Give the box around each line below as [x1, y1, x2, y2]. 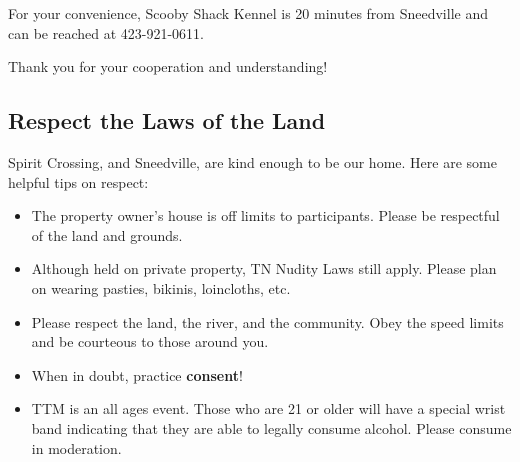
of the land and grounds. [31, 224, 183, 245]
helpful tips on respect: [8, 171, 149, 192]
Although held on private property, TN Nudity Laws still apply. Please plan [31, 258, 497, 279]
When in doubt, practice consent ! [31, 364, 243, 385]
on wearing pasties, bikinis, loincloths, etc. [31, 277, 291, 298]
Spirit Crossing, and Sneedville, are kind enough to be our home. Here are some [8, 151, 497, 172]
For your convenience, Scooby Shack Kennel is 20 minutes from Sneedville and [8, 3, 488, 23]
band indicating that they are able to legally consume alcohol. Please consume [31, 417, 512, 438]
